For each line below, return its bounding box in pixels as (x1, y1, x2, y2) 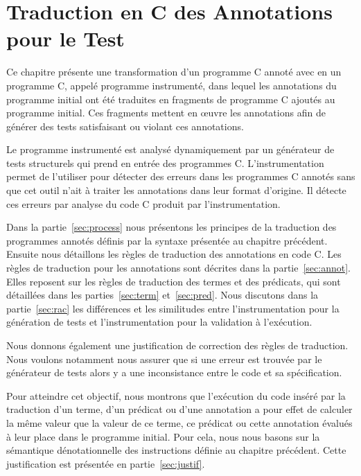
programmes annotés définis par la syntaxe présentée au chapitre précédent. (6, 233, 328, 247)
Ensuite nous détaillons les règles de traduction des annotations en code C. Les (6, 247, 342, 261)
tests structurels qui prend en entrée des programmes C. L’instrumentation (6, 155, 324, 170)
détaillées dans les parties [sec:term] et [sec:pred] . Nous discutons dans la (6, 288, 319, 302)
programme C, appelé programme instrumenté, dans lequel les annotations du (6, 78, 337, 92)
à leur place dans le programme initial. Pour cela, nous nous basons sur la (6, 429, 320, 443)
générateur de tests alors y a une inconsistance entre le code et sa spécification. (6, 365, 342, 380)
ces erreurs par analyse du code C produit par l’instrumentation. (6, 196, 281, 211)
